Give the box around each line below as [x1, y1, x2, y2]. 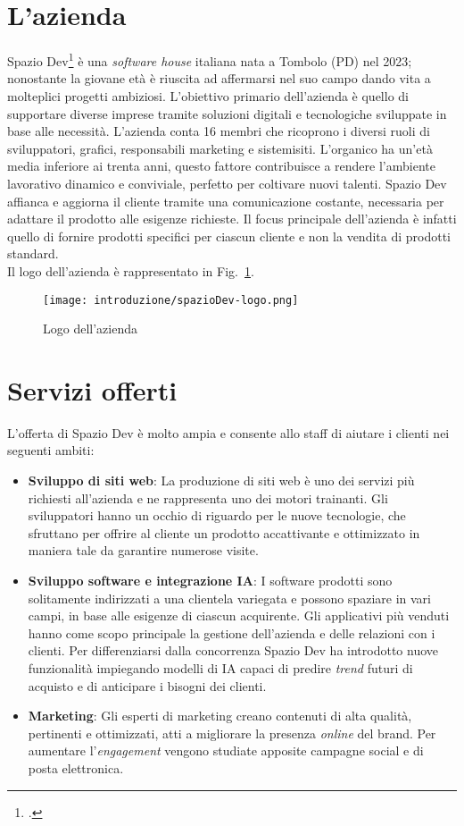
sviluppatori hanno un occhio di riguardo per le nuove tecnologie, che [28, 506, 406, 525]
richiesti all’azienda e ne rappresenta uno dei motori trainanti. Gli [28, 488, 388, 507]
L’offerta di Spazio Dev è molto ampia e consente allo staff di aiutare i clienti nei [7, 423, 450, 442]
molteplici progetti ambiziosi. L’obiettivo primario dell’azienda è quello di [7, 86, 409, 105]
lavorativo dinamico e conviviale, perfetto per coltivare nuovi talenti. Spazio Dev [7, 173, 447, 192]
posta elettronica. [28, 758, 124, 777]
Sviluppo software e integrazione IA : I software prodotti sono [28, 571, 393, 590]
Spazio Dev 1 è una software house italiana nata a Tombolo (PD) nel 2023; [7, 49, 412, 70]
